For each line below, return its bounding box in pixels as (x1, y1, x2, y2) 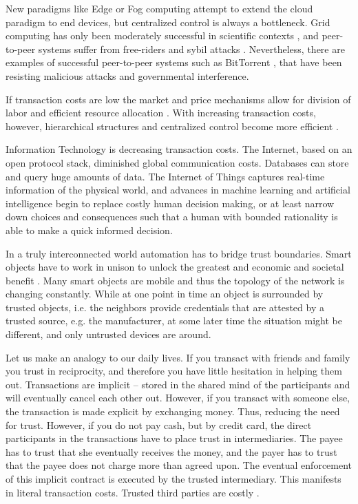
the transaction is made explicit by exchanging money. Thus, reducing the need (6, 404, 340, 419)
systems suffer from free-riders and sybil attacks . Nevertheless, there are (38, 41, 345, 56)
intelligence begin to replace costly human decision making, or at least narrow (6, 196, 335, 210)
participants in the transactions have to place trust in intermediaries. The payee (6, 431, 343, 445)
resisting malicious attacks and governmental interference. (6, 68, 249, 83)
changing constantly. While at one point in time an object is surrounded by (6, 286, 324, 301)
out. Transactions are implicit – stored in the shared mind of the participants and (6, 377, 350, 391)
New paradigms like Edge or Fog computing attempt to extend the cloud (6, 1, 313, 15)
